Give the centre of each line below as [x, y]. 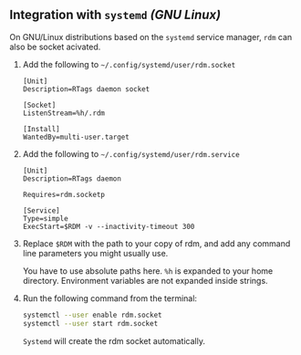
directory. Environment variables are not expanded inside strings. [145, 280]
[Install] [42, 129]
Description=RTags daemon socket [86, 89]
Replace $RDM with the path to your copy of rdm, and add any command [156, 243]
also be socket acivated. [55, 47]
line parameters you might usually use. [95, 253]
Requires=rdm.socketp [63, 194]
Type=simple [45, 218]
